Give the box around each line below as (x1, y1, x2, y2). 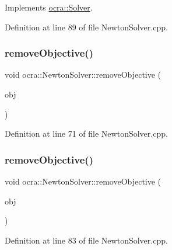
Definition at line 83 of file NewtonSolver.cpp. (5, 234, 168, 246)
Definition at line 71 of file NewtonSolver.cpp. (5, 127, 168, 140)
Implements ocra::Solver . (5, 1, 93, 13)
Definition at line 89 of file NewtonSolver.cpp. (5, 20, 168, 33)
